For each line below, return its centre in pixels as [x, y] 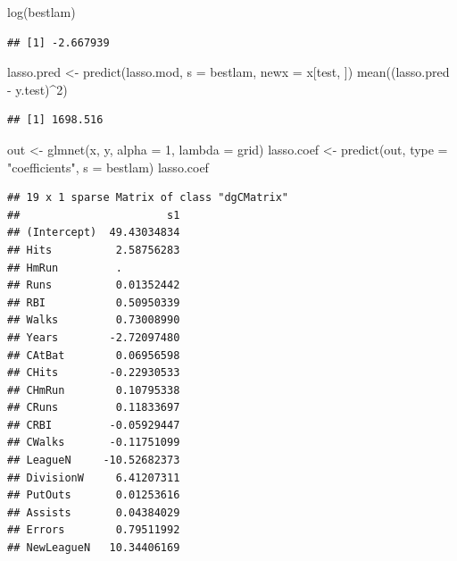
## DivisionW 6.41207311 [94, 477]
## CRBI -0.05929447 [94, 425]
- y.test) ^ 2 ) [37, 89]
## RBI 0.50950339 [94, 302]
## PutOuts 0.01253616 [94, 495]
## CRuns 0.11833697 [94, 408]
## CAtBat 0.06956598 [94, 355]
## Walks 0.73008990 [94, 320]
